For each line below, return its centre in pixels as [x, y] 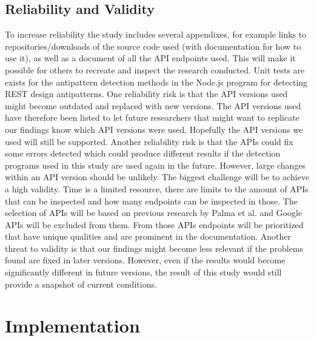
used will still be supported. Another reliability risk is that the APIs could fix [149, 141]
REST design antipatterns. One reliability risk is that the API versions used [146, 94]
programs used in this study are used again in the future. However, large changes [155, 165]
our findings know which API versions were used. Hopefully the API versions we [154, 129]
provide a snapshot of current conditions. [81, 284]
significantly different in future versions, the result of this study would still [143, 272]
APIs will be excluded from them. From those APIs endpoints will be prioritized [154, 224]
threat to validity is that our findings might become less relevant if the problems [154, 248]
